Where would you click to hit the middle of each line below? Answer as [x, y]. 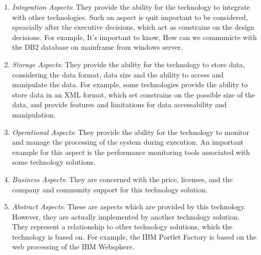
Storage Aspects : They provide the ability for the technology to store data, [128, 64]
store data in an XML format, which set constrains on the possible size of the [134, 94]
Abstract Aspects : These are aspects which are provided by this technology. [129, 207]
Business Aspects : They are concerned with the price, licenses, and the [122, 179]
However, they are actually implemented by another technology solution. [126, 216]
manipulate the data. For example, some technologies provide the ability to [130, 84]
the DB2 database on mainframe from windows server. [97, 47]
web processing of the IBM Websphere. [73, 247]
